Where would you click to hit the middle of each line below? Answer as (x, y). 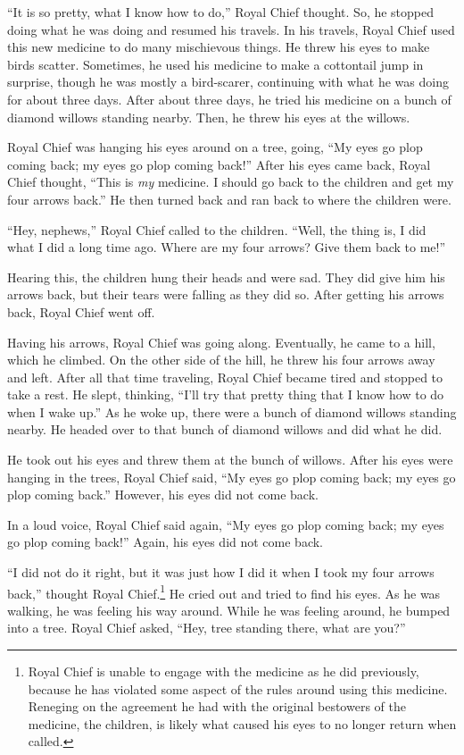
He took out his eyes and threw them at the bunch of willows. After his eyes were (230, 460)
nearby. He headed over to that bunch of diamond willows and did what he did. (225, 429)
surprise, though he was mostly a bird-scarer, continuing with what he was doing (228, 82)
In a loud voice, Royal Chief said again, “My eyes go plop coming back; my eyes (226, 524)
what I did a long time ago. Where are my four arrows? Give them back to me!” (227, 247)
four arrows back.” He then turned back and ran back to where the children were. (229, 199)
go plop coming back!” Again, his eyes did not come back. (166, 542)
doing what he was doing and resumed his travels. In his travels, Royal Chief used (231, 29)
